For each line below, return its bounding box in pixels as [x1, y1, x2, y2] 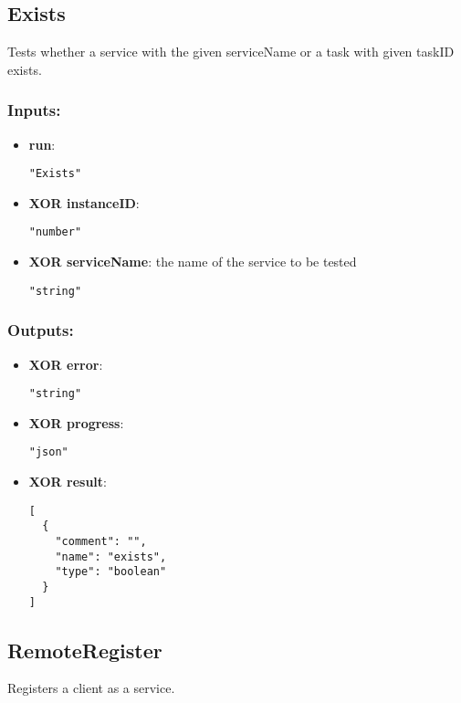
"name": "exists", [55, 550, 167, 563]
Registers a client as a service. [7, 678, 175, 698]
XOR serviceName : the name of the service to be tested [28, 252, 357, 271]
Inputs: [7, 99, 61, 121]
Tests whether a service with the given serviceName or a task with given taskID [7, 42, 455, 61]
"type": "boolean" [55, 565, 167, 579]
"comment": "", [55, 534, 147, 548]
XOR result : [28, 472, 108, 491]
